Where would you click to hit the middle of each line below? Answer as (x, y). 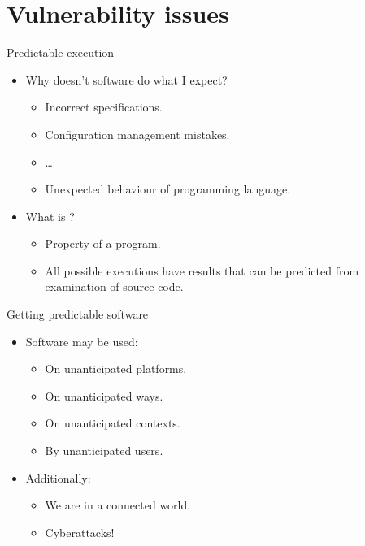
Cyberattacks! (80, 532)
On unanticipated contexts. (113, 423)
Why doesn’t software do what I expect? (126, 79)
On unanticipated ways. (104, 395)
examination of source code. (114, 286)
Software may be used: (82, 341)
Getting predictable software (78, 314)
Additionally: (58, 477)
